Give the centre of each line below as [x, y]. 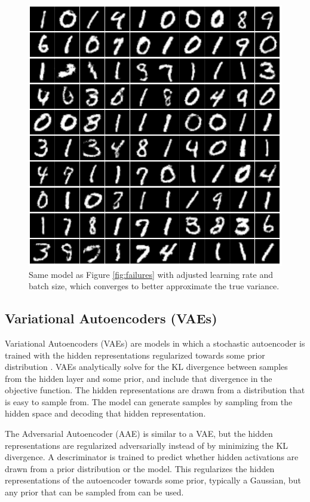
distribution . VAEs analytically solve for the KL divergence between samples [146, 367]
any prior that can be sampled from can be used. [94, 492]
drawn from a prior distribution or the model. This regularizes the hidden [140, 468]
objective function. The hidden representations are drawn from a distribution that [155, 390]
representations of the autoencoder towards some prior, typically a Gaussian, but [153, 480]
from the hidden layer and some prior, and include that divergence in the [139, 378]
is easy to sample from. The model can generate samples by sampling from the [149, 401]
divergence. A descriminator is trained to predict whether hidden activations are [152, 457]
